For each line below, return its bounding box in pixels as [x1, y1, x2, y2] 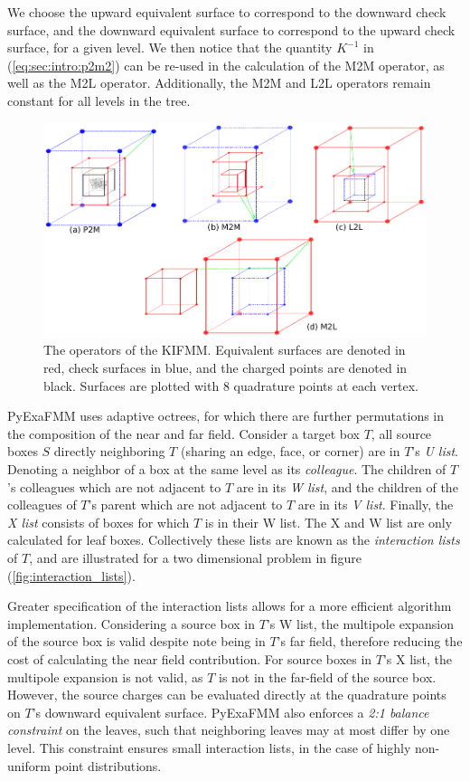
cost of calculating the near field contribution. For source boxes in [7, 649, 372, 668]
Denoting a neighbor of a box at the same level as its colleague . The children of [7, 460, 446, 478]
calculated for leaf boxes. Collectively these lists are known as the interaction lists [7, 530, 460, 549]
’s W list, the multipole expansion [266, 614, 455, 633]
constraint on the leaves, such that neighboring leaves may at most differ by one [7, 720, 450, 739]
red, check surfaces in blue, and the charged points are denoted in [43, 358, 408, 377]
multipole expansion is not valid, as [7, 667, 203, 686]
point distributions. [54, 756, 162, 775]
